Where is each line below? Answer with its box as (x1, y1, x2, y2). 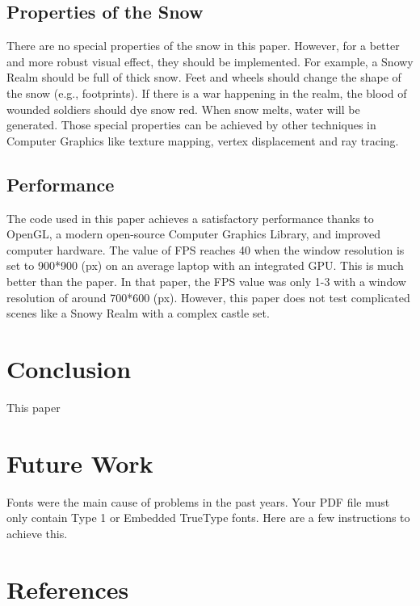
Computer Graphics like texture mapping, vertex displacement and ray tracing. (6, 132, 399, 149)
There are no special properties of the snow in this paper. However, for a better (6, 37, 400, 54)
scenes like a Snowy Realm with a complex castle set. (6, 305, 270, 322)
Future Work (6, 446, 153, 479)
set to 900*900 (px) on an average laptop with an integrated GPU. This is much (6, 257, 404, 274)
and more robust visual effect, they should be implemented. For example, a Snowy (6, 53, 414, 69)
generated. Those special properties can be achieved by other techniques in (6, 116, 376, 133)
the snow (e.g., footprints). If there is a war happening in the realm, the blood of (6, 84, 407, 101)
